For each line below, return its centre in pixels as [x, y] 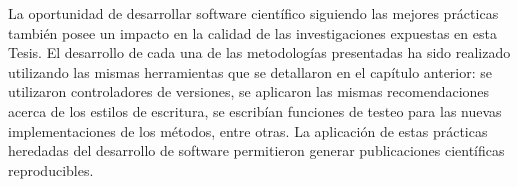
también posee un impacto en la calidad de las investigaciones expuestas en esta [252, 32]
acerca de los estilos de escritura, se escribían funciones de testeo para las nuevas [255, 110]
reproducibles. [51, 169]
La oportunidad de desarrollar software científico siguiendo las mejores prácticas [253, 13]
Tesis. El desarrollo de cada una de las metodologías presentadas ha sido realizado [259, 52]
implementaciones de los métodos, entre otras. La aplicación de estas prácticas [248, 130]
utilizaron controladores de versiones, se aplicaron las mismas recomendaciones [249, 91]
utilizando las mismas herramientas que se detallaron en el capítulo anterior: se [250, 71]
